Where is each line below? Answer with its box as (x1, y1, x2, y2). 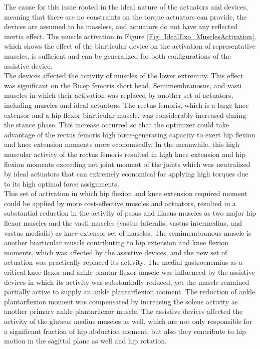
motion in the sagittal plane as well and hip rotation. (4, 335, 167, 346)
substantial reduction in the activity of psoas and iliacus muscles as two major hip (4, 208, 256, 218)
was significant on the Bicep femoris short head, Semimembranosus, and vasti (4, 80, 242, 90)
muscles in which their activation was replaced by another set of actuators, (4, 90, 233, 100)
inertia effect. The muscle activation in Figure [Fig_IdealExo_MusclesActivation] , (4, 31, 256, 41)
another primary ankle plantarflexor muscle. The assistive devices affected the (4, 306, 243, 316)
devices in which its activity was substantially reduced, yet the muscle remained (4, 276, 249, 287)
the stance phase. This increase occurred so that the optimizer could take (4, 119, 229, 130)
